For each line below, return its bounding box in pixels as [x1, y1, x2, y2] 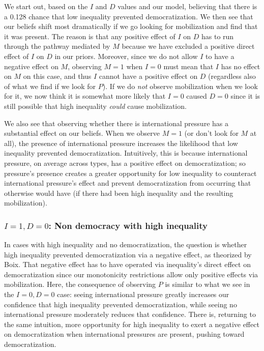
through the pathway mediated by [4, 41, 110, 51]
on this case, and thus [23, 71, 92, 81]
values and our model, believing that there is [118, 1, 257, 11]
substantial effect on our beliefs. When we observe [4, 128, 160, 138]
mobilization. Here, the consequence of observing [4, 279, 156, 289]
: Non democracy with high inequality [48, 219, 208, 231]
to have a [206, 50, 234, 61]
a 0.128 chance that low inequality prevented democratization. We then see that [4, 11, 253, 21]
